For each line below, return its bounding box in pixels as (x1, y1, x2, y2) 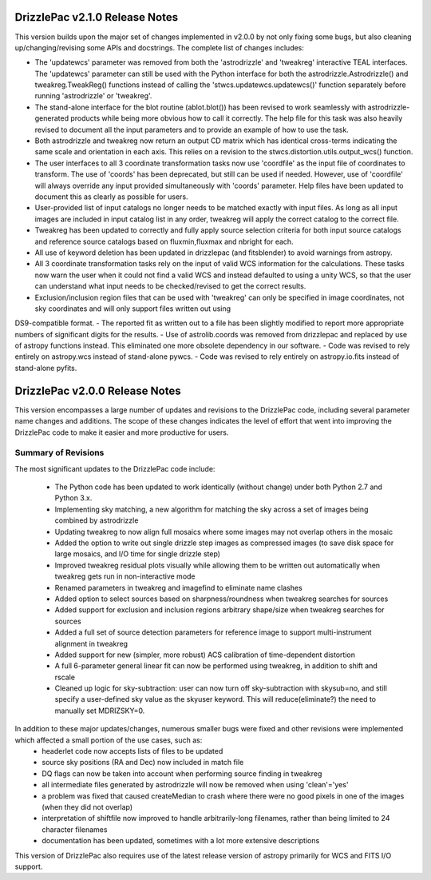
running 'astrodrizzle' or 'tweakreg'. (34, 91, 152, 101)
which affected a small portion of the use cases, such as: (14, 735, 203, 745)
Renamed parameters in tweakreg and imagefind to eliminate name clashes (54, 583, 302, 592)
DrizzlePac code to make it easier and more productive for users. (14, 428, 229, 437)
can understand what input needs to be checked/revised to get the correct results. (34, 281, 306, 291)
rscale (54, 672, 76, 682)
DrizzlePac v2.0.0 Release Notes (14, 384, 181, 397)
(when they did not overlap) (42, 802, 133, 811)
